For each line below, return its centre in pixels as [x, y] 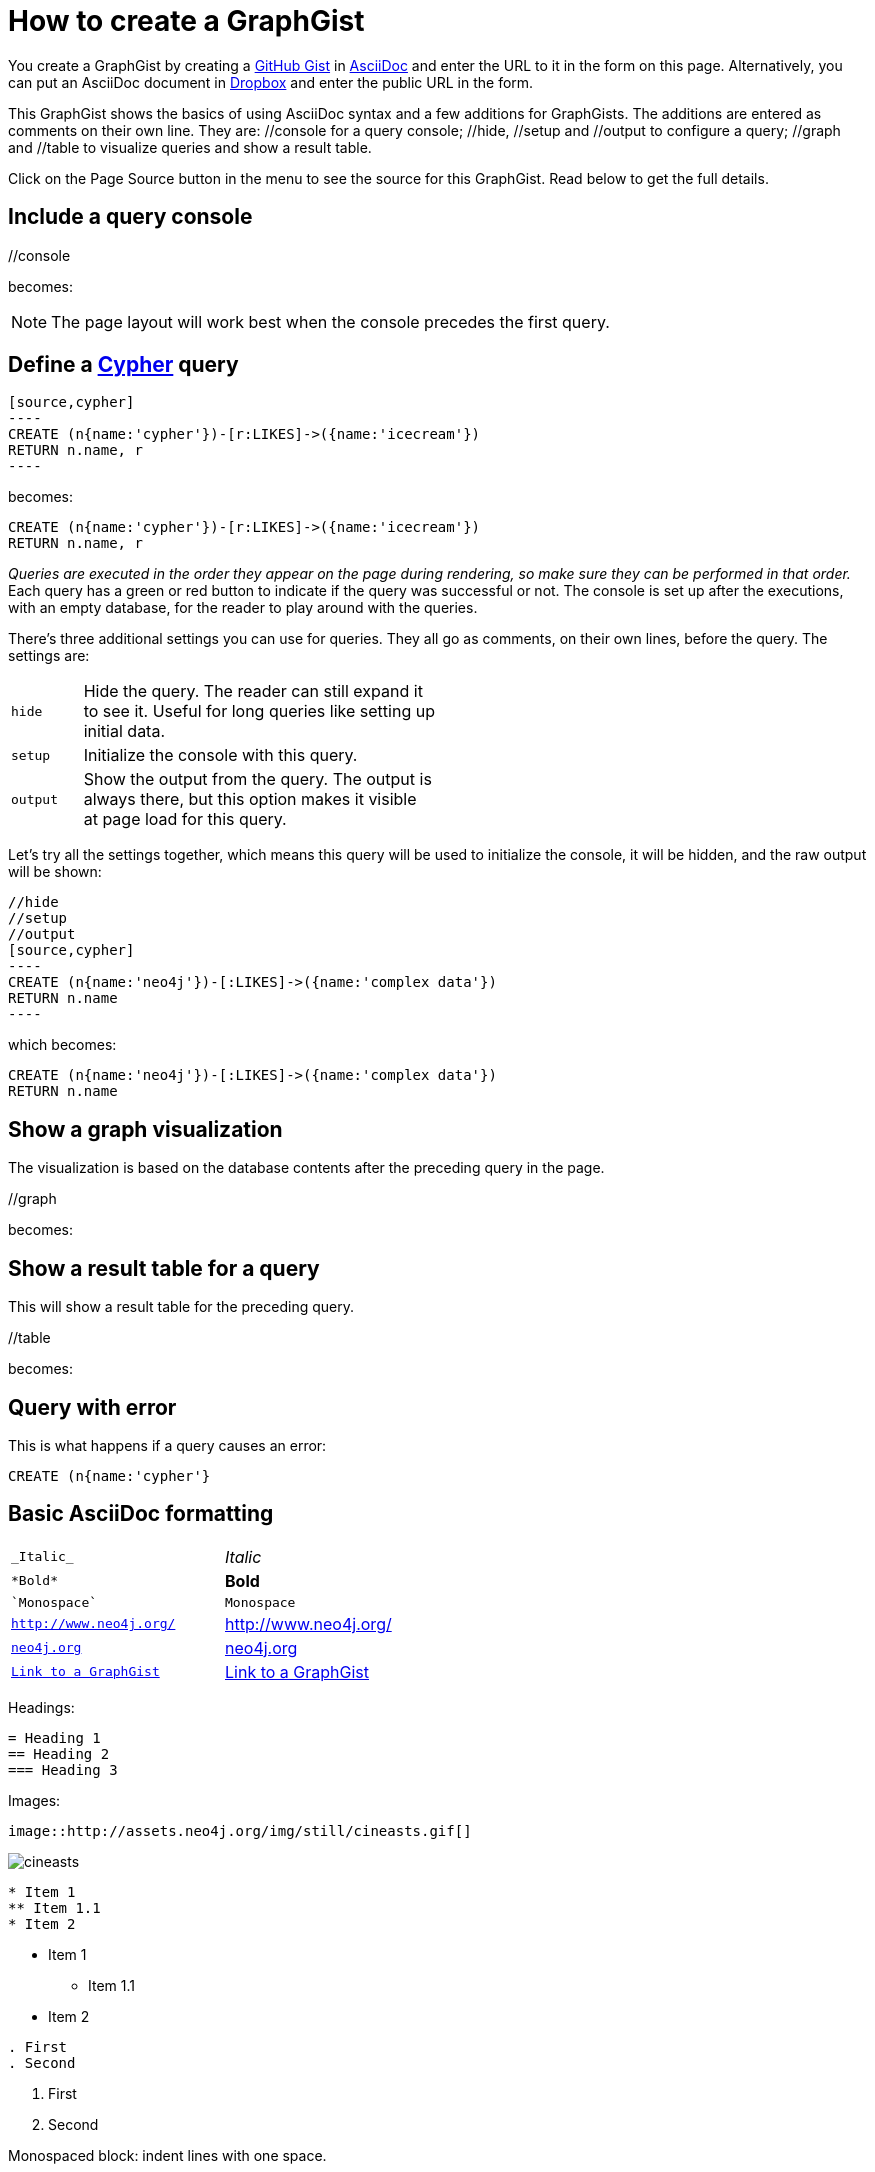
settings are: [49, 656]
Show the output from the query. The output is [257, 779]
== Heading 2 [59, 1753]
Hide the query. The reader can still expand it [253, 691]
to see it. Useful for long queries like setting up [259, 711]
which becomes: [62, 1045]
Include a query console [130, 217]
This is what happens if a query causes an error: [167, 1445]
